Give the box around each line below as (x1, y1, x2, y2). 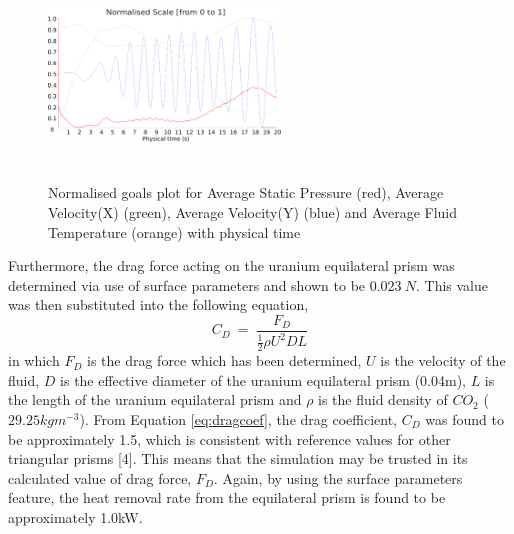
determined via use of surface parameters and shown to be (8, 274, 366, 295)
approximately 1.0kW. (8, 507, 143, 527)
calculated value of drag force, (8, 467, 192, 488)
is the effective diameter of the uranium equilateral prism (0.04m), (60, 369, 466, 390)
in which (8, 350, 60, 371)
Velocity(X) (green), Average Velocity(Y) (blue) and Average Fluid (48, 202, 458, 223)
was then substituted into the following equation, (8, 294, 309, 315)
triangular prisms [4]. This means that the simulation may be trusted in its (8, 448, 468, 469)
